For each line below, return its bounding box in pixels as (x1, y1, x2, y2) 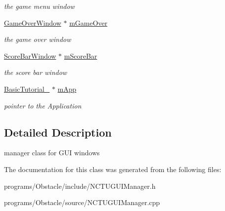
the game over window (4, 34, 71, 44)
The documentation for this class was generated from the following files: (4, 164, 222, 174)
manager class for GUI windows (4, 147, 100, 158)
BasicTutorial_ (4, 83, 50, 94)
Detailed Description (4, 124, 112, 140)
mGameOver (69, 17, 108, 28)
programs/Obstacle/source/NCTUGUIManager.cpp (4, 197, 160, 208)
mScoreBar (64, 50, 97, 61)
